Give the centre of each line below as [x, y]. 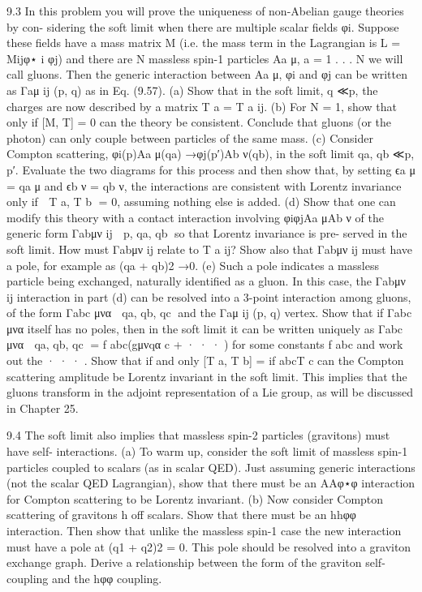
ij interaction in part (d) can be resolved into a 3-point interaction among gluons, [209, 296]
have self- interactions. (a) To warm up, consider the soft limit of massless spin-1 [207, 451]
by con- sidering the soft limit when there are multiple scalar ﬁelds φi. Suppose [203, 26]
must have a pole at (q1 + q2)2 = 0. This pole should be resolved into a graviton [209, 546]
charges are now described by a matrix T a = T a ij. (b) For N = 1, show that [202, 106]
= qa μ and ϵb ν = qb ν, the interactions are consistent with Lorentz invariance [204, 185]
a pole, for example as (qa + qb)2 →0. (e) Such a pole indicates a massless [193, 265]
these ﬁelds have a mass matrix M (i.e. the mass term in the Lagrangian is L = [204, 43]
